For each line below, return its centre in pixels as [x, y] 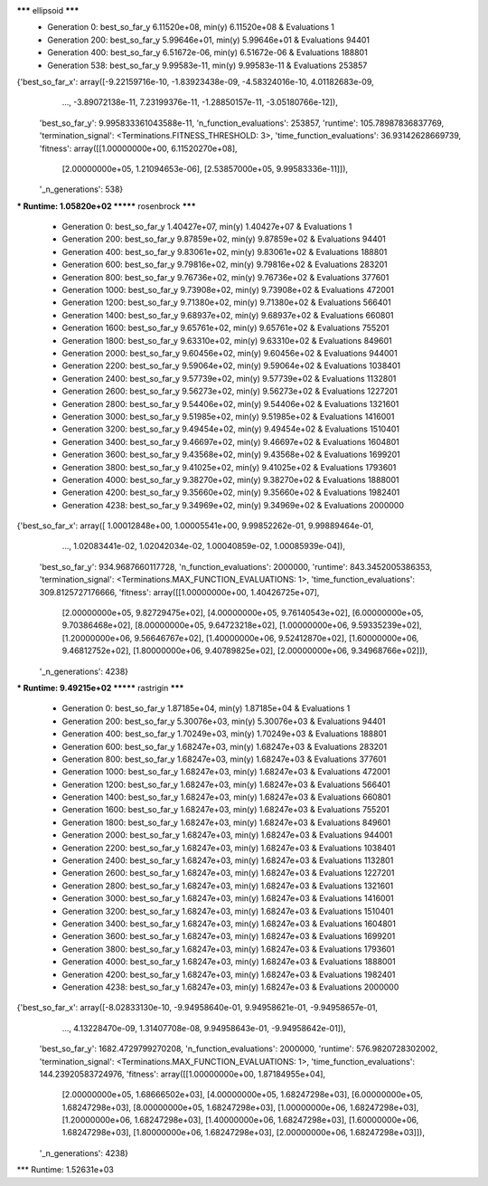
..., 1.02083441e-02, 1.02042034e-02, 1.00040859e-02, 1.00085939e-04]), [203, 546]
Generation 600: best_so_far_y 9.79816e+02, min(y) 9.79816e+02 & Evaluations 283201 [225, 265]
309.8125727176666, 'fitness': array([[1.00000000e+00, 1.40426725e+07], [179, 592]
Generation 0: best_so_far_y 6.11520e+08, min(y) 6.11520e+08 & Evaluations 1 [191, 27]
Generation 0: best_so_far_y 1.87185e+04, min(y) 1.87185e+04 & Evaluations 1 [206, 708]
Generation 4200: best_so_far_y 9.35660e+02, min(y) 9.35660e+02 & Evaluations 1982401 [231, 492]
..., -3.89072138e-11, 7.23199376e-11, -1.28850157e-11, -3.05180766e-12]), [200, 102]
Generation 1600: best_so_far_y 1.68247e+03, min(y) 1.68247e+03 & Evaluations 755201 [226, 810]
